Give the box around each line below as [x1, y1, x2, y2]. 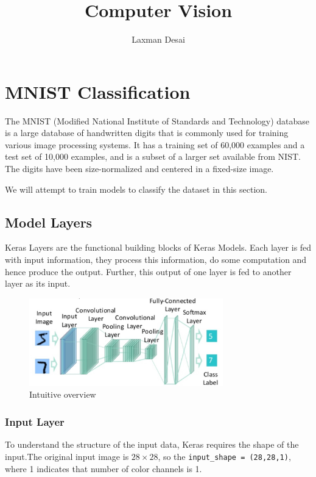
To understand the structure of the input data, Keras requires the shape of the [5, 438, 299, 451]
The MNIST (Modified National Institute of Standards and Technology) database [5, 114, 310, 127]
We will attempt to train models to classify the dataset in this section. [5, 182, 267, 195]
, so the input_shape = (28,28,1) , [158, 450, 291, 462]
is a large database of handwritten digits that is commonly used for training [5, 126, 289, 139]
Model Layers [5, 212, 93, 231]
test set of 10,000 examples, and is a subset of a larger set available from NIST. [5, 150, 301, 163]
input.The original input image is [5, 450, 129, 462]
